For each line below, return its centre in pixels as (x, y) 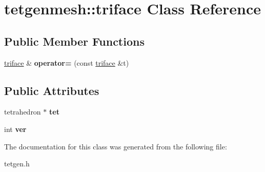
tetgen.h (17, 164)
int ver (15, 129)
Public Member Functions (74, 41)
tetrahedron (23, 112)
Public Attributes (52, 90)
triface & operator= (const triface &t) (67, 62)
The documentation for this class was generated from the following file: (116, 146)
